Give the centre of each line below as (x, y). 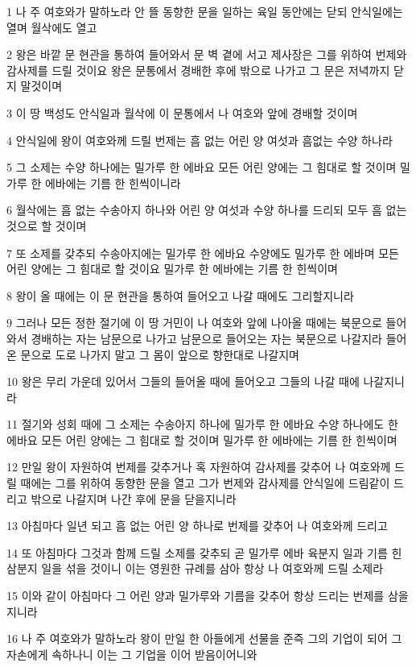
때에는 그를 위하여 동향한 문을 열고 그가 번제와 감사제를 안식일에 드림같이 (205, 483)
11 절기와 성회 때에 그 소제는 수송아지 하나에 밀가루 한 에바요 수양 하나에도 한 (202, 424)
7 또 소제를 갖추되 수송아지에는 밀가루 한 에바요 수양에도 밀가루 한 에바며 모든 (203, 253)
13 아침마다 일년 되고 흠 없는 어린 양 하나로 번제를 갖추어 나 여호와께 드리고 (197, 526)
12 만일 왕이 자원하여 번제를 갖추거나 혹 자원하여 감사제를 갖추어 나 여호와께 (199, 467)
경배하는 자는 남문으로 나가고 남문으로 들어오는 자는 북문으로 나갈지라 (206, 338)
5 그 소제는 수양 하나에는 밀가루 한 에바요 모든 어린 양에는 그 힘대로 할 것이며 (202, 167)
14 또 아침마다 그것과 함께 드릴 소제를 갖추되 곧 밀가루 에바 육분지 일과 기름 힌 (204, 552)
